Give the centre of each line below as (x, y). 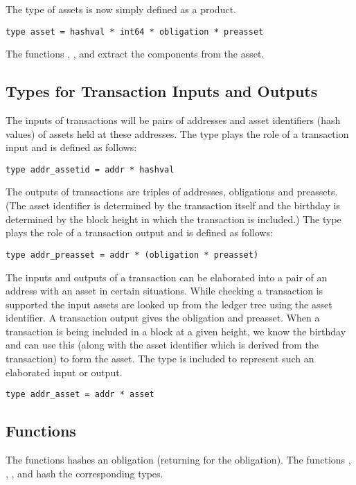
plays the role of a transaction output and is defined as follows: (139, 232)
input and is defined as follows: (71, 147)
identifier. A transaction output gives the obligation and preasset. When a (163, 318)
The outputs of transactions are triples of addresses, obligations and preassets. (172, 192)
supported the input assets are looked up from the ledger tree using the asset (169, 304)
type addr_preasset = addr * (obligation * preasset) (132, 255)
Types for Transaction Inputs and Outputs (162, 91)
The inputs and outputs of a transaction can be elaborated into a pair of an (167, 277)
